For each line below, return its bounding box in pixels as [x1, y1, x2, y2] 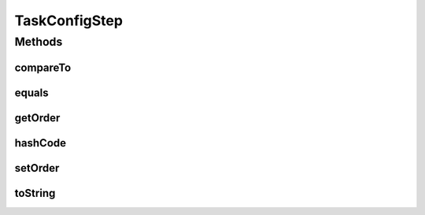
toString [14, 186, 56, 200]
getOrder [14, 111, 61, 124]
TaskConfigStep [14, 12, 124, 29]
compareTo [14, 61, 72, 74]
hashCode [14, 136, 67, 150]
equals [14, 86, 49, 99]
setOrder [14, 161, 60, 175]
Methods [14, 35, 63, 49]
